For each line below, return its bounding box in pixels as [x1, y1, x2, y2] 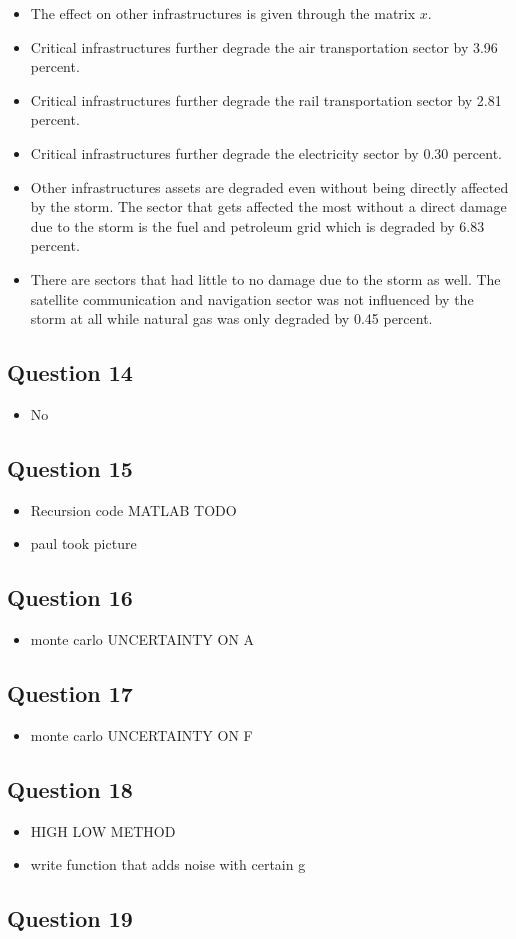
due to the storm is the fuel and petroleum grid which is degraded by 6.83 [30, 215, 485, 236]
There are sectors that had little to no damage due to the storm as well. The [30, 268, 501, 289]
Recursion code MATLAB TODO [30, 499, 237, 520]
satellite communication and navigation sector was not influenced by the [30, 288, 474, 309]
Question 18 [7, 773, 133, 804]
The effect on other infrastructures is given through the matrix [30, 3, 416, 23]
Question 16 [7, 582, 133, 613]
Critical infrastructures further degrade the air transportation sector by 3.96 [30, 36, 498, 57]
